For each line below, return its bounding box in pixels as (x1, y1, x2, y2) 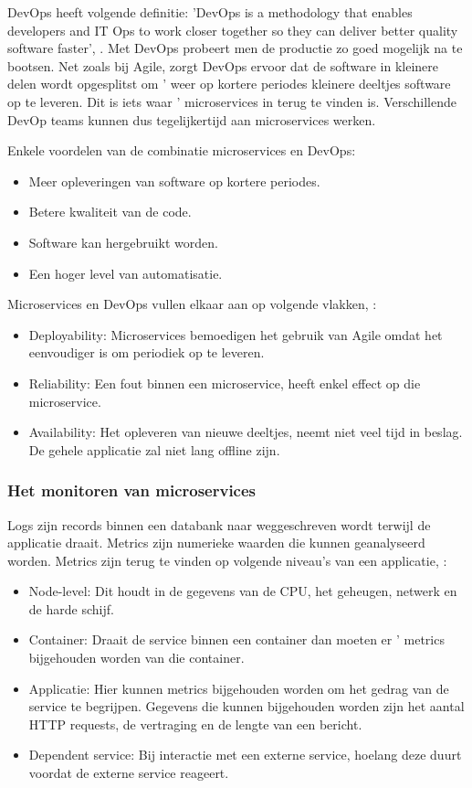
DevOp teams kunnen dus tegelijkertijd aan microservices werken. (7, 110, 376, 129)
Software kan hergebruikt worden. (28, 232, 218, 251)
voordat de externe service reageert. (28, 763, 229, 783)
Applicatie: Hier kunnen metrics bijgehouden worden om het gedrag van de (28, 678, 449, 697)
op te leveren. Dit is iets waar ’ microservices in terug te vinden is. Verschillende (7, 91, 456, 111)
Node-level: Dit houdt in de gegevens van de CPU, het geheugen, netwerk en (28, 581, 457, 601)
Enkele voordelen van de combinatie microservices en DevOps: (7, 141, 356, 160)
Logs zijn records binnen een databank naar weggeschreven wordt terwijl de (7, 515, 431, 534)
